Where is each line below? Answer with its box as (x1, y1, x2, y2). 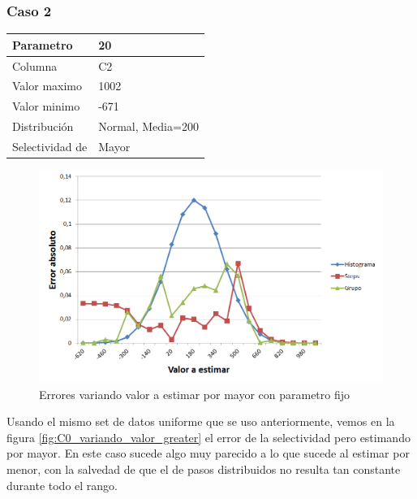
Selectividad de (12, 137, 88, 154)
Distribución (12, 118, 74, 135)
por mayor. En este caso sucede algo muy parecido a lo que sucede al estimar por (6, 445, 410, 462)
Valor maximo (12, 77, 82, 94)
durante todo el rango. (6, 476, 118, 493)
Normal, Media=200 (98, 118, 199, 135)
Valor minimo (12, 98, 80, 115)
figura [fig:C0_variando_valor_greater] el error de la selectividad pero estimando (6, 428, 411, 445)
